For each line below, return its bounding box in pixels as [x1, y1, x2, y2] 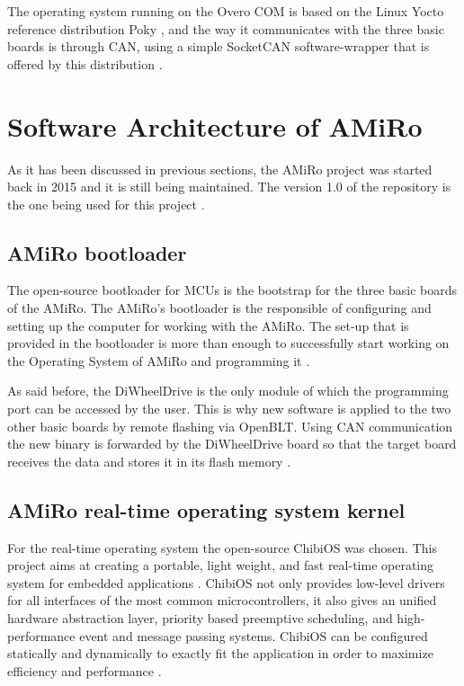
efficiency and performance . [7, 661, 162, 680]
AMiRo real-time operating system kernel [7, 495, 406, 523]
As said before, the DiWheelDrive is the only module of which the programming [7, 381, 449, 400]
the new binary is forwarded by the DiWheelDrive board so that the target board [7, 434, 457, 453]
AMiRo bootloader [7, 238, 187, 266]
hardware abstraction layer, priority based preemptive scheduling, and [7, 609, 393, 627]
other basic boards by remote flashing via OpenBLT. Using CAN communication [7, 416, 453, 435]
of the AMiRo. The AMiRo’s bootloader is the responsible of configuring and [7, 298, 432, 317]
